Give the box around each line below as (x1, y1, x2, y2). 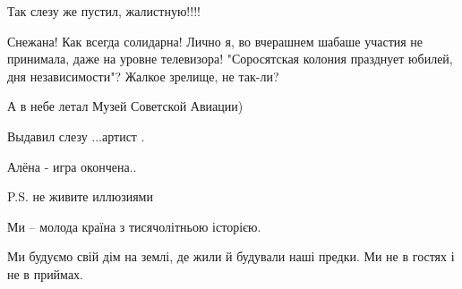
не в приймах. (7, 264, 83, 283)
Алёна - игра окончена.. (7, 157, 137, 175)
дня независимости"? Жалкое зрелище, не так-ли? (7, 66, 279, 85)
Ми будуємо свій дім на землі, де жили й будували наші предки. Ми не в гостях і (7, 247, 455, 266)
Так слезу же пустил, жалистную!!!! (7, 2, 201, 20)
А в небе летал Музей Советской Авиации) (7, 97, 244, 115)
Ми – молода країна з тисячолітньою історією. (7, 217, 261, 235)
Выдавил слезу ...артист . (7, 126, 145, 145)
